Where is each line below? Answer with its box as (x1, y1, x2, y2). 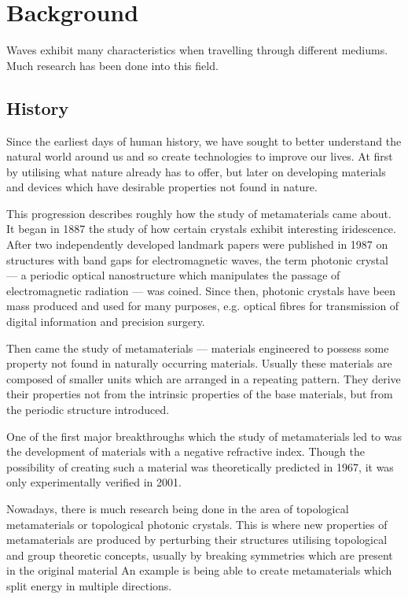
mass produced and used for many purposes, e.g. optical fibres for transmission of (6, 298, 399, 314)
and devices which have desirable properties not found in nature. (6, 179, 318, 195)
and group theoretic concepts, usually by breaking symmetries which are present (6, 546, 393, 563)
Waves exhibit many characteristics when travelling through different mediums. (6, 42, 388, 58)
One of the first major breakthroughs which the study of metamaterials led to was (6, 427, 402, 444)
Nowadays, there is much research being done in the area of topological (6, 500, 349, 516)
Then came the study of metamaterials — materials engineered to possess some (6, 339, 389, 356)
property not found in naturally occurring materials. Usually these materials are (6, 355, 392, 372)
